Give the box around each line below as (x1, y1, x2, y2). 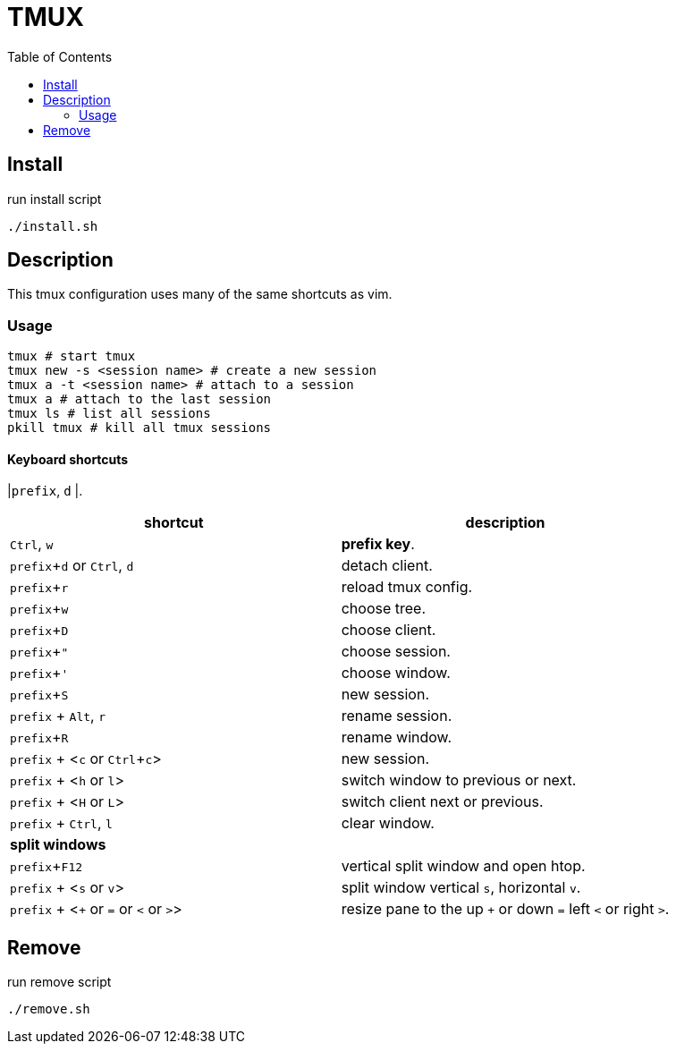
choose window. (341, 664, 451, 682)
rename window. (341, 728, 452, 747)
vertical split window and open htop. (341, 857, 586, 876)
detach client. (341, 556, 433, 575)
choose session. (341, 642, 451, 661)
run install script (7, 191, 102, 207)
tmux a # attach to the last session (7, 392, 272, 407)
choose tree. (341, 599, 427, 618)
